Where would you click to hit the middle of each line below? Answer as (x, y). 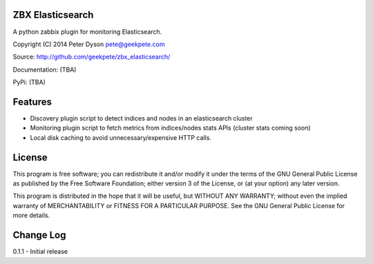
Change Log (39, 235)
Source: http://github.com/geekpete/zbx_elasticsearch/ (92, 57)
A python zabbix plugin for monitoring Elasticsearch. (87, 32)
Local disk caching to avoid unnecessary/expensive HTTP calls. (121, 137)
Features (32, 102)
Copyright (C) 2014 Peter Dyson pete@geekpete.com (89, 44)
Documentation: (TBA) (45, 70)
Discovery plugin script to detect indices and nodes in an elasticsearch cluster (142, 118)
